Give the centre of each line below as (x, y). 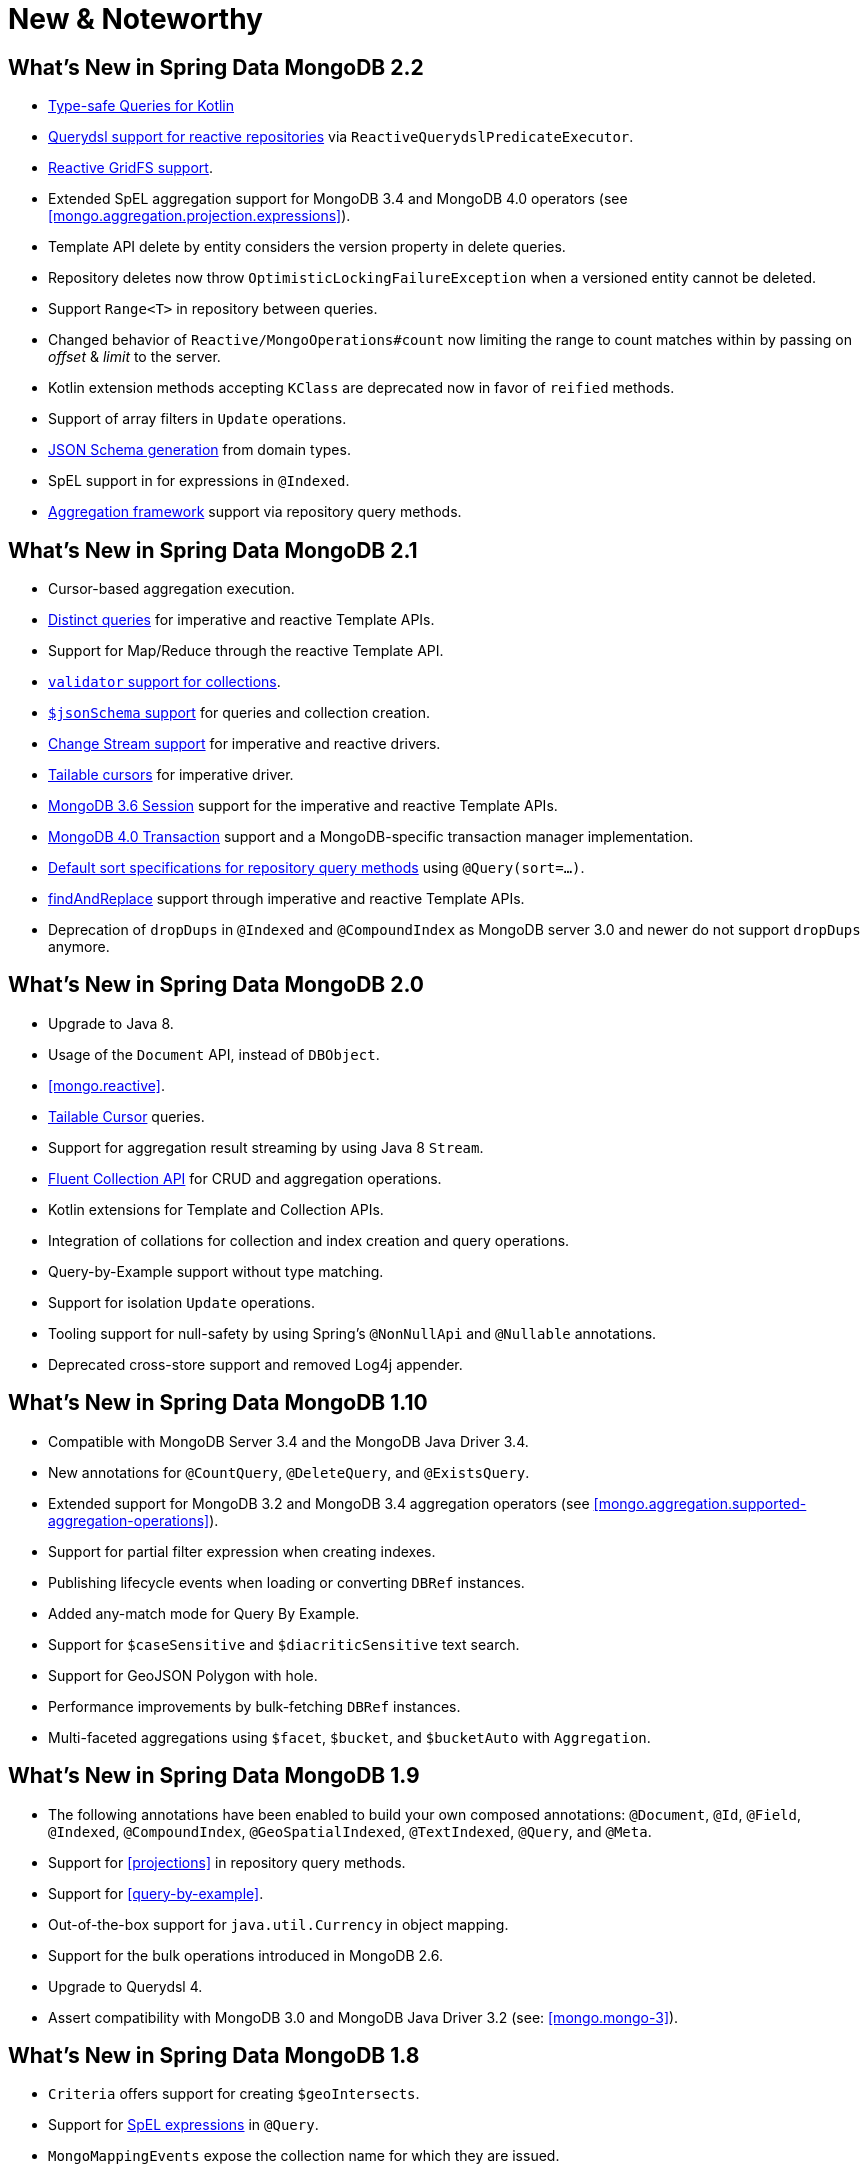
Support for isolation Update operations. (182, 1302)
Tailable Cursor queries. (126, 1116)
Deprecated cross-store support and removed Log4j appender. (255, 1364)
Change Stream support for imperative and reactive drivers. (244, 744)
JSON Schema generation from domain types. (199, 450)
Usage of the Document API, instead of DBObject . (214, 1054)
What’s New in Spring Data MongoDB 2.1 (213, 550)
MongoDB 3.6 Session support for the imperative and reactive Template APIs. (303, 806)
